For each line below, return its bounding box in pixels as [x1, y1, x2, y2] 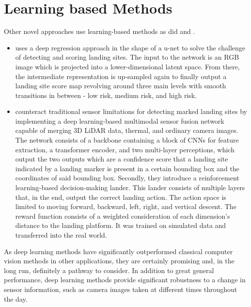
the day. [4, 293, 28, 304]
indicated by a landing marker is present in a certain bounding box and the [15, 163, 239, 173]
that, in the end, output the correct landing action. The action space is [15, 192, 226, 202]
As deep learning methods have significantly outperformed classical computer [4, 246, 233, 256]
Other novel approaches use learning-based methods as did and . [4, 26, 195, 36]
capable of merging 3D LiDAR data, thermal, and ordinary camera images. [15, 125, 238, 135]
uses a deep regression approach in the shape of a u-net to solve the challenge [15, 42, 245, 52]
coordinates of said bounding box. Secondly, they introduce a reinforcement [15, 173, 239, 183]
